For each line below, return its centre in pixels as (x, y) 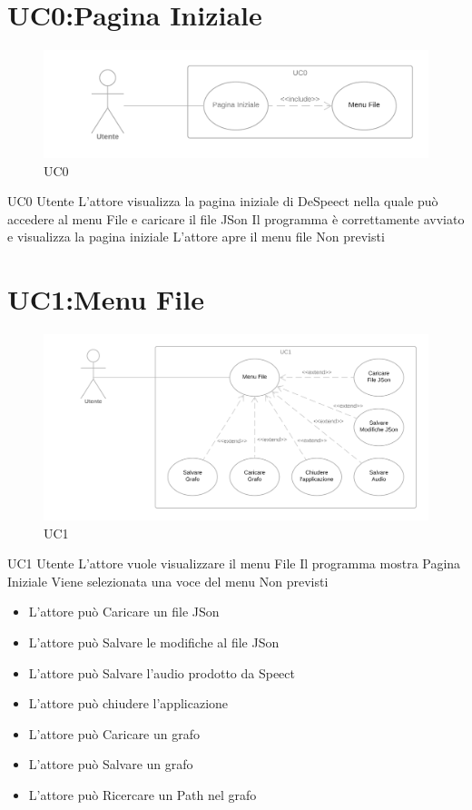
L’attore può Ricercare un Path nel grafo (143, 794)
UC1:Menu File (106, 299)
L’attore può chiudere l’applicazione (128, 703)
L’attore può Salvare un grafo (111, 764)
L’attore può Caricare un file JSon (124, 612)
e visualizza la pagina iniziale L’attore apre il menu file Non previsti (196, 237)
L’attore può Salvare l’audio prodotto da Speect (162, 672)
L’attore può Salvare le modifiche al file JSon (154, 642)
